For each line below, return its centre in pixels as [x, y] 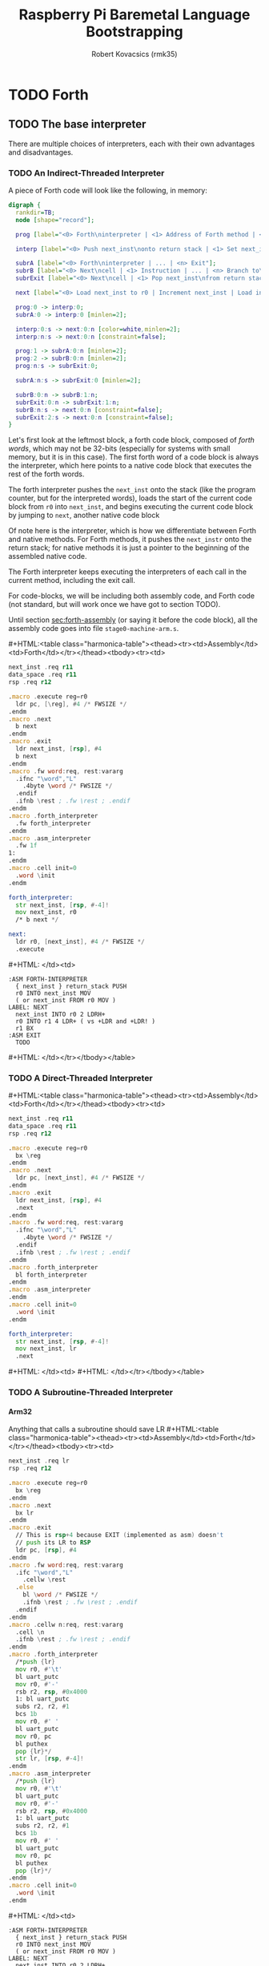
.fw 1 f [26, 846]
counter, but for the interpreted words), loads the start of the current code [130, 498]
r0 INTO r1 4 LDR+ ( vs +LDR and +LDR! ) [86, 1021]
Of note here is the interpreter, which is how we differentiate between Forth [132, 531]
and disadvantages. [41, 152]
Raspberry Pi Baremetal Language [134, 15]
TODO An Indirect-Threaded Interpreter [86, 172]
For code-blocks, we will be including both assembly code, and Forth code [131, 596]
